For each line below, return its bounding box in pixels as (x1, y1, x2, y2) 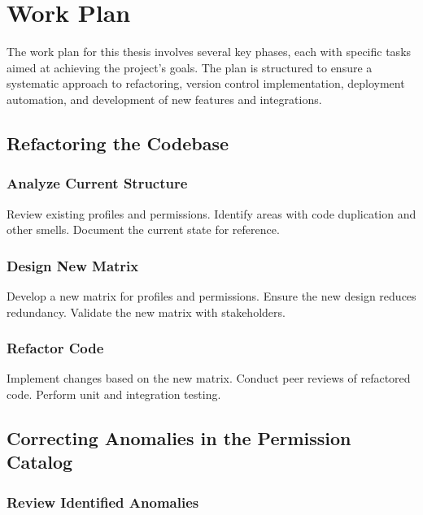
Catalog (7, 449, 73, 474)
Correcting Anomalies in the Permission (7, 425, 351, 450)
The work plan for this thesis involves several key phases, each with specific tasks (7, 43, 412, 60)
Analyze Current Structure (7, 173, 188, 193)
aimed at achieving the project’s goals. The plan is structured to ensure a (7, 58, 373, 76)
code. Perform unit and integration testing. (7, 385, 221, 402)
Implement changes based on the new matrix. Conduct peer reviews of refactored (7, 370, 411, 387)
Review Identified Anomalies (7, 491, 199, 512)
